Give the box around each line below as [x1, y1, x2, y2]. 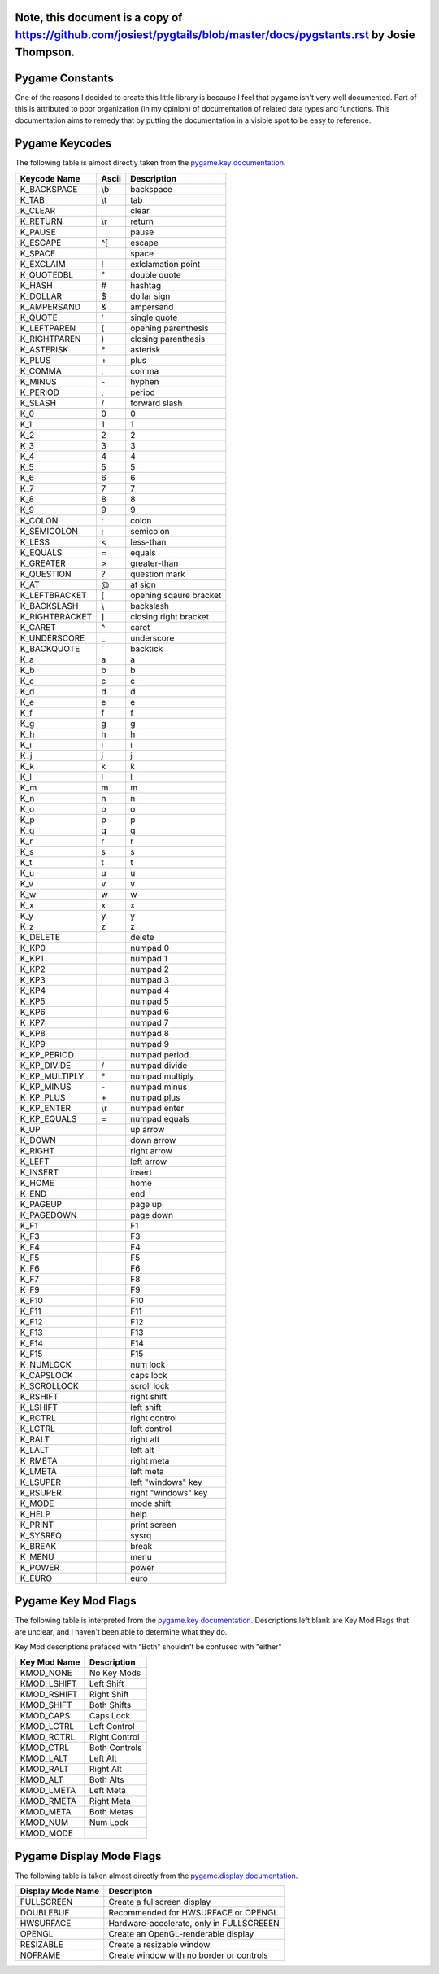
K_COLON [20, 514, 59, 526]
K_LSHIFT [20, 1401, 59, 1412]
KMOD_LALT [20, 1753, 68, 1764]
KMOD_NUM [20, 1817, 69, 1828]
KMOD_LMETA [20, 1785, 76, 1797]
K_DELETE [20, 931, 61, 943]
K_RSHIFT [20, 1390, 59, 1402]
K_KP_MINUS [20, 1081, 72, 1092]
